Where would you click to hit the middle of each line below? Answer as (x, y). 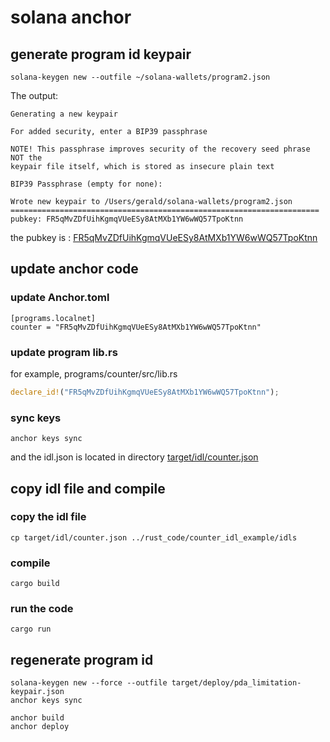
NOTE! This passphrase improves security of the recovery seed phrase (160, 149)
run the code (42, 609)
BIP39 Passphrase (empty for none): (86, 184)
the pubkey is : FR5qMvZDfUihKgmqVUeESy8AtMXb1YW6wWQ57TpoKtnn (164, 237)
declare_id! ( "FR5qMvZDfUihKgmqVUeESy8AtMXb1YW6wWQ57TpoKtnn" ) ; (145, 392)
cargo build (35, 584)
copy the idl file (48, 517)
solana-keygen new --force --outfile (89, 683)
